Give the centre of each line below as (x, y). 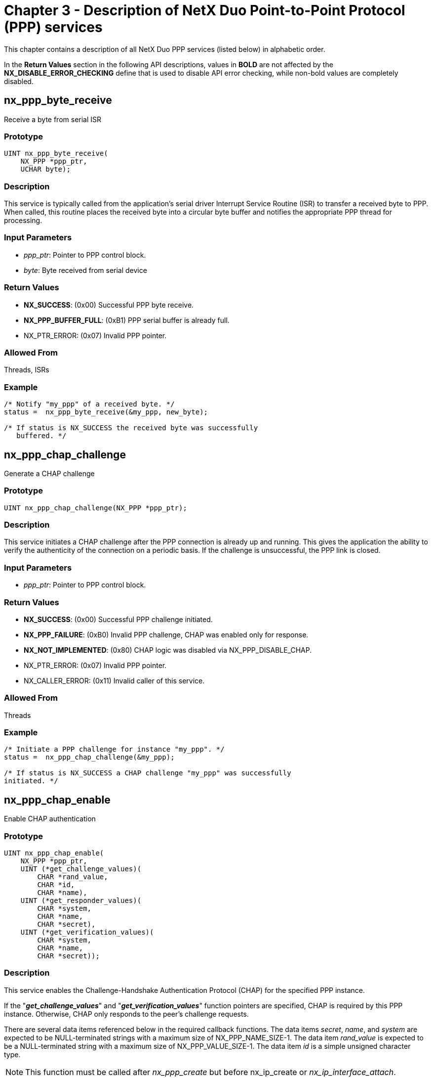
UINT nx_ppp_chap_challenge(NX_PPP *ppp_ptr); (96, 508)
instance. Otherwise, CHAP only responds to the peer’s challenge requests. (126, 1014)
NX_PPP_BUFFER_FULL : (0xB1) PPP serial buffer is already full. (127, 320)
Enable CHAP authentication (50, 819)
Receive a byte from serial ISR (53, 119)
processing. (23, 221)
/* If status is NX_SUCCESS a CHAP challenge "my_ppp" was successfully (148, 773)
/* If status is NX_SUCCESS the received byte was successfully (131, 428)
